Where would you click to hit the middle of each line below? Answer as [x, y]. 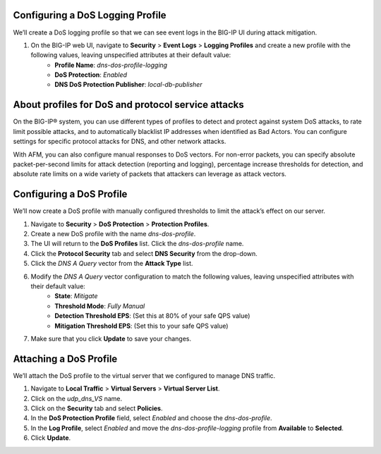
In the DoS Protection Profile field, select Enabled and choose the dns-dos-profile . [151, 418]
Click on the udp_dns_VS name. [77, 398]
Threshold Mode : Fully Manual [100, 306]
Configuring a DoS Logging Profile [90, 15]
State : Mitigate [76, 296]
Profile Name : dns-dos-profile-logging [111, 65]
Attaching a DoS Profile [65, 358]
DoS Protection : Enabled [91, 75]
